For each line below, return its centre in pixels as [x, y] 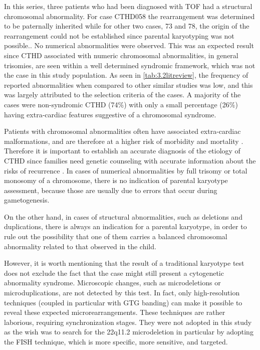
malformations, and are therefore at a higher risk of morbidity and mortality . [124, 141]
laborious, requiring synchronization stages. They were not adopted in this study [128, 322]
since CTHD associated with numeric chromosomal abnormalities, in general [121, 55]
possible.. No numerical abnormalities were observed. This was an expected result [129, 45]
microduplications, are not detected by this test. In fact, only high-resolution [122, 293]
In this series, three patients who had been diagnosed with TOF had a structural [128, 6]
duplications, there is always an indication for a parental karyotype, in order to [125, 226]
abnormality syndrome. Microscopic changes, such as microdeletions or [112, 283]
